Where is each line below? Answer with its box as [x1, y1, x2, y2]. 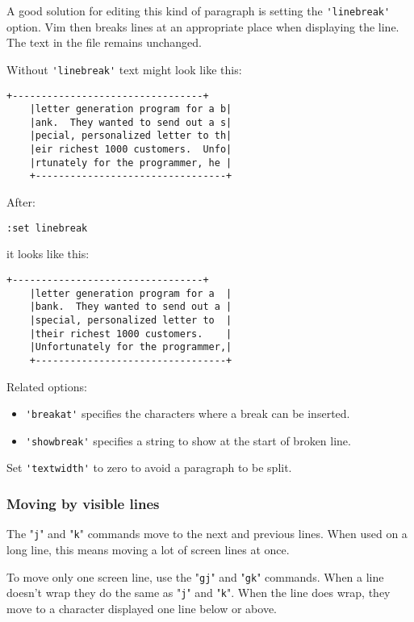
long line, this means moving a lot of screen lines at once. [6, 541, 290, 557]
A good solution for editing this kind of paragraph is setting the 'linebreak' [6, 2, 391, 19]
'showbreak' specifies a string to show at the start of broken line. [25, 432, 351, 449]
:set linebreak [6, 222, 88, 234]
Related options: [6, 378, 87, 394]
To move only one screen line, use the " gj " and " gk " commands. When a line [6, 568, 384, 585]
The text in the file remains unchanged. [6, 34, 203, 51]
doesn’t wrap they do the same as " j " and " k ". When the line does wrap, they [6, 584, 391, 601]
